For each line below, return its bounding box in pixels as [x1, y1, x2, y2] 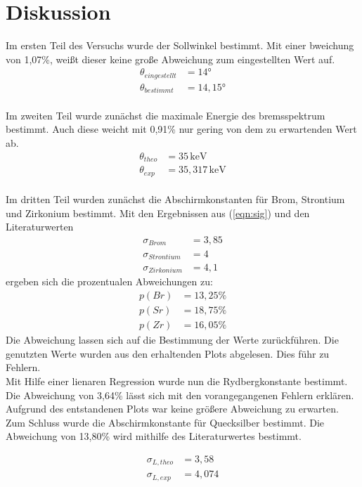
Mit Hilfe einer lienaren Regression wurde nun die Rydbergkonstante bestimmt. [6, 373, 348, 388]
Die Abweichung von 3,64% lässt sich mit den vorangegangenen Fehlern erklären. [6, 387, 354, 402]
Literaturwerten [6, 219, 74, 234]
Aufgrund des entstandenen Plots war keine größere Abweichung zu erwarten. [6, 401, 339, 416]
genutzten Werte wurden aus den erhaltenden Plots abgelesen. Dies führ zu [6, 346, 330, 361]
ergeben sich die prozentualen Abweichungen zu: [6, 274, 213, 289]
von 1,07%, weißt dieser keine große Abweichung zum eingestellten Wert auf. [6, 51, 335, 66]
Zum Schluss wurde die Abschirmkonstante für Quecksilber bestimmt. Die [6, 415, 325, 429]
